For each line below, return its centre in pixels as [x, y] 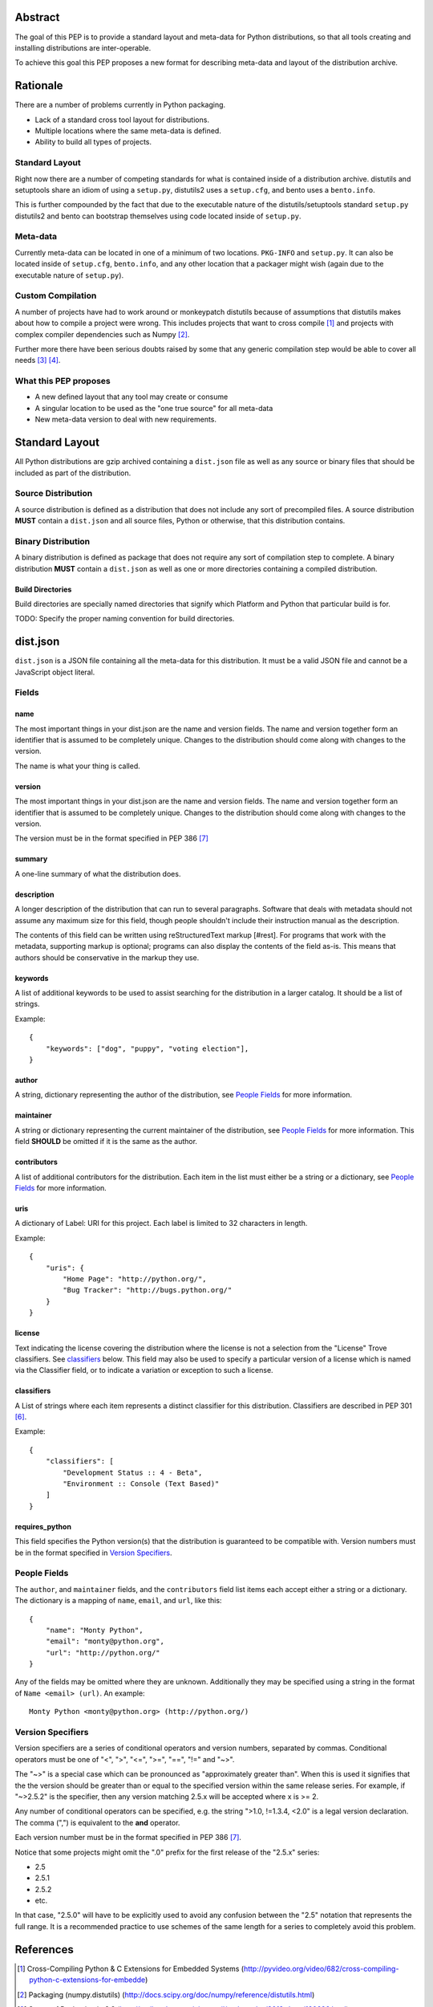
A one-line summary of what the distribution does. [98, 873]
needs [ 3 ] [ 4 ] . [38, 360]
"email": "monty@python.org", [105, 1641]
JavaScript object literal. [55, 672]
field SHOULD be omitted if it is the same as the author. [106, 1142]
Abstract [37, 17]
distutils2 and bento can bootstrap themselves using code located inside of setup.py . [158, 216]
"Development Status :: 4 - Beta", [133, 1472]
